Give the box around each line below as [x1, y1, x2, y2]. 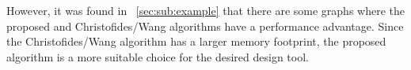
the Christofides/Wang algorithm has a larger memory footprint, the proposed [6, 33, 386, 50]
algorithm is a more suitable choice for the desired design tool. [6, 48, 309, 64]
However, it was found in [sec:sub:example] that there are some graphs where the [6, 2, 405, 18]
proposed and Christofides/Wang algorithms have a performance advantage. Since [6, 17, 404, 34]
